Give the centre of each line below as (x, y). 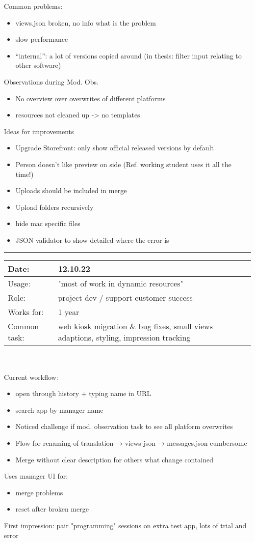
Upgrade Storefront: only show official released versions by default (115, 148)
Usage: (19, 283)
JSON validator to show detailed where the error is (92, 240)
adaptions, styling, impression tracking (124, 337)
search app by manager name (59, 410)
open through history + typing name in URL (83, 393)
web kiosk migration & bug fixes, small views (135, 326)
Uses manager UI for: (36, 476)
